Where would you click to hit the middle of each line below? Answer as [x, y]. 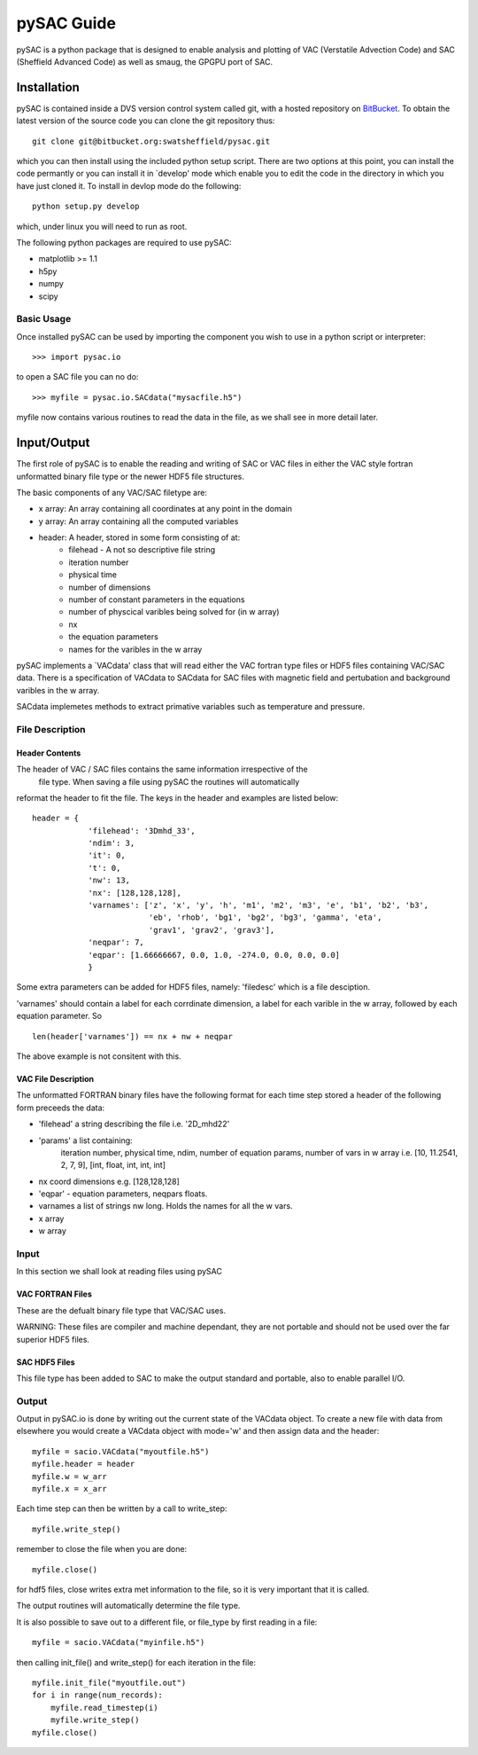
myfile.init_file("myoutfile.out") [109, 1682]
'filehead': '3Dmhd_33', [142, 830]
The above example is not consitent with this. [99, 1056]
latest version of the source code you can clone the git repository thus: [146, 121]
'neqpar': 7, [116, 943]
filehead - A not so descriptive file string [142, 550]
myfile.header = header [84, 1464]
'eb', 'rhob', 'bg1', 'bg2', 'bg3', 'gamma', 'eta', [265, 917]
